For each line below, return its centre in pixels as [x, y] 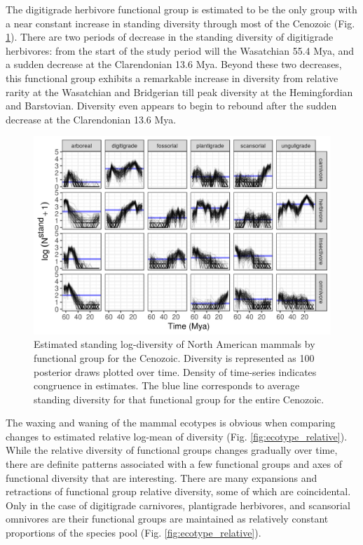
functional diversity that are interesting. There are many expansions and [162, 477]
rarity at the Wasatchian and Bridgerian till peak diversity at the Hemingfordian [179, 92]
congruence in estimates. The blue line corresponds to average [167, 385]
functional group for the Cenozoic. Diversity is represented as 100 [174, 357]
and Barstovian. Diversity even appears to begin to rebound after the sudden [171, 106]
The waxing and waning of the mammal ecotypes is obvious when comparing [171, 423]
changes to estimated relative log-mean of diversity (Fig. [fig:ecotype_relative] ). [177, 436]
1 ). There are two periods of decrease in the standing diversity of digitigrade [170, 37]
